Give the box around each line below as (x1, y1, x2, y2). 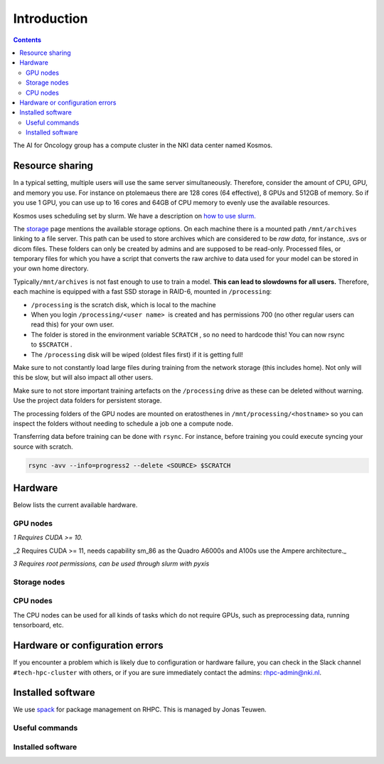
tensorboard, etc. (13, 621, 64, 630)
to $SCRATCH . (31, 340, 73, 349)
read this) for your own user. (31, 320, 114, 329)
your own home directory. (13, 264, 89, 273)
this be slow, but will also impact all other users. (13, 373, 153, 382)
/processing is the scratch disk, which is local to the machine (31, 300, 216, 309)
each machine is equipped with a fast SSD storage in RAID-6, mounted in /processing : (13, 287, 272, 296)
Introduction (13, 11, 88, 26)
